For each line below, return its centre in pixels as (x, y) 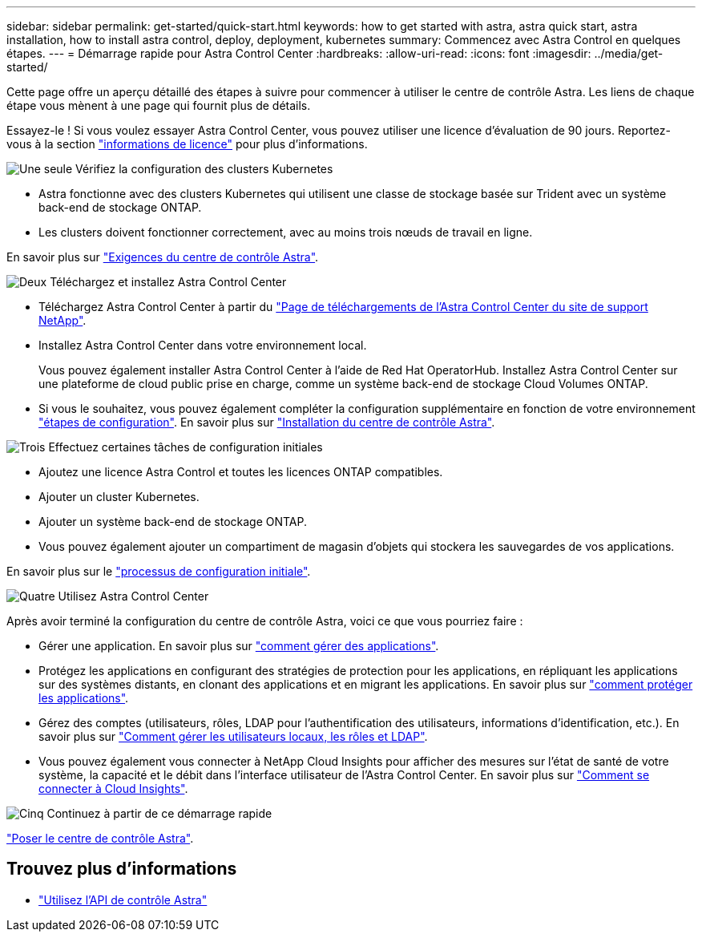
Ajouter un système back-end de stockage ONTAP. (173, 522)
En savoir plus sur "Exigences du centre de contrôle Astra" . (163, 257)
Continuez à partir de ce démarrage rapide (159, 813)
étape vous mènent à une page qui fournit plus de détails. (159, 105)
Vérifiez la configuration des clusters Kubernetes (204, 169)
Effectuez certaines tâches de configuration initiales (186, 447)
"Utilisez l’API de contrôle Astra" (123, 900)
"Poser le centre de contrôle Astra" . (100, 838)
